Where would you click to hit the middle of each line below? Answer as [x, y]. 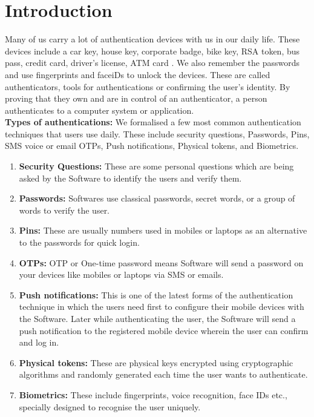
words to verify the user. [64, 210]
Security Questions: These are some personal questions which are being [156, 166]
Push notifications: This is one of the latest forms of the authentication [156, 294]
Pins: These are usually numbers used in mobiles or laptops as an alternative [163, 230]
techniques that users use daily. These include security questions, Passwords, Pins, [157, 133]
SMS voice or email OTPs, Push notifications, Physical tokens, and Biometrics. [152, 146]
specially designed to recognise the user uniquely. [110, 406]
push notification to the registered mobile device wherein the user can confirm [164, 330]
